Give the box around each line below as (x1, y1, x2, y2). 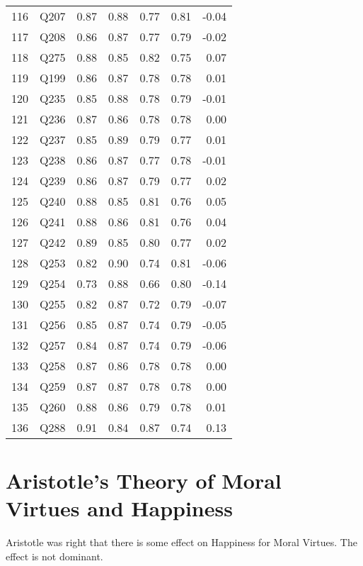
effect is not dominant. (6, 548, 103, 563)
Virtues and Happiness (6, 494, 233, 523)
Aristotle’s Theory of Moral (6, 466, 282, 495)
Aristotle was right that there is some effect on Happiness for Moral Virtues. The (6, 535, 357, 550)
